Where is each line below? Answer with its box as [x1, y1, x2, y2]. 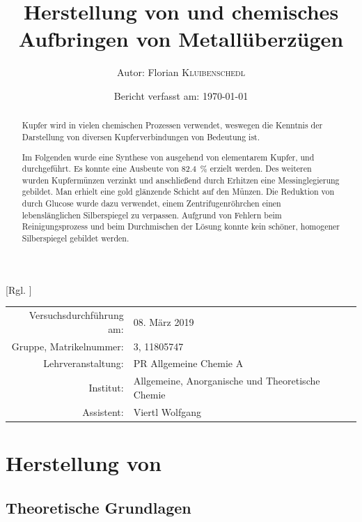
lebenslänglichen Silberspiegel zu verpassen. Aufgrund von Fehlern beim [22, 209, 282, 221]
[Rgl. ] [6, 282, 32, 297]
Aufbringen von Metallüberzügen [18, 24, 344, 53]
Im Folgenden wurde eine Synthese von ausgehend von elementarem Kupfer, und [22, 151, 315, 163]
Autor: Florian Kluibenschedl [117, 65, 245, 80]
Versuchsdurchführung [29, 308, 124, 322]
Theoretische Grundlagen [6, 496, 191, 518]
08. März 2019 [133, 314, 194, 329]
